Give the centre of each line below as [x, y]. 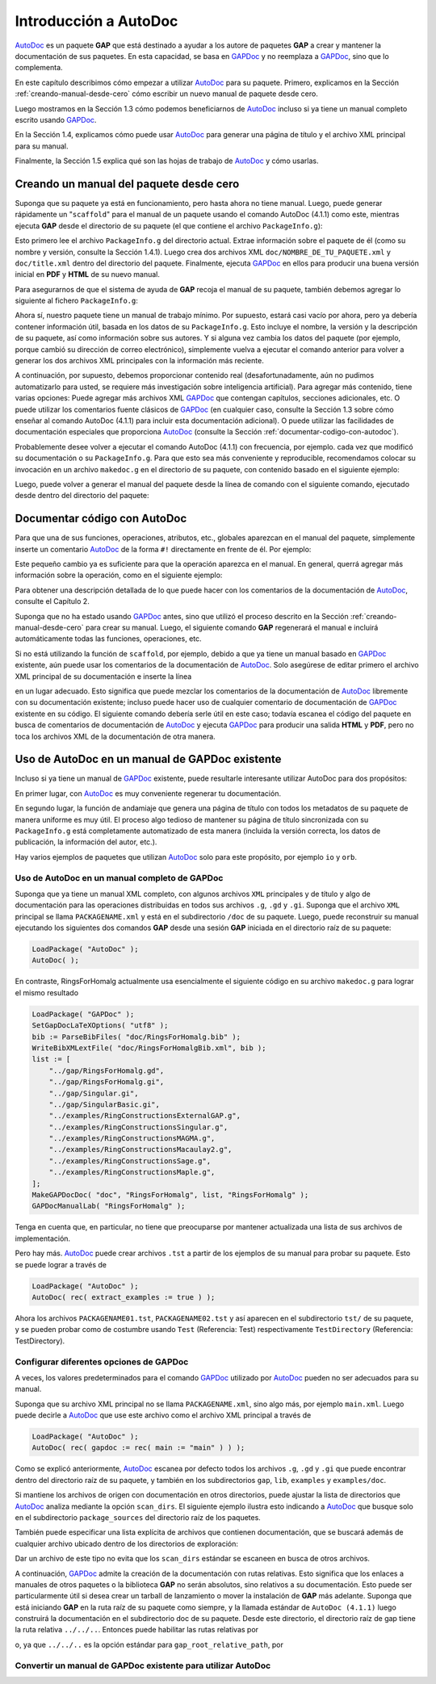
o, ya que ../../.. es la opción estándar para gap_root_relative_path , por [149, 1644]
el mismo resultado [47, 992]
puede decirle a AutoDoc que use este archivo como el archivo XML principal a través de [163, 1415]
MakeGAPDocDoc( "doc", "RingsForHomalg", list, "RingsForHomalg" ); [170, 1195]
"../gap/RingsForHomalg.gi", [107, 1082]
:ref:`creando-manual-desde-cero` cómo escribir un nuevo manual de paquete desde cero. [166, 94]
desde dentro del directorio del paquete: [82, 496]
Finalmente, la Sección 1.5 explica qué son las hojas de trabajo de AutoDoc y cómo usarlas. [167, 161]
